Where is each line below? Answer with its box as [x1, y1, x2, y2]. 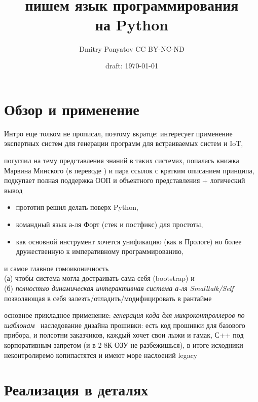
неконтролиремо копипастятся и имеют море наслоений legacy [4, 349, 198, 360]
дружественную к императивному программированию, [16, 246, 183, 257]
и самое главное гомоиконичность [4, 263, 109, 273]
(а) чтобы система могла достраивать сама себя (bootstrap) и [4, 273, 195, 283]
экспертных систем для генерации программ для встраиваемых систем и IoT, [4, 138, 243, 149]
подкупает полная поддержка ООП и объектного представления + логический [4, 175, 245, 186]
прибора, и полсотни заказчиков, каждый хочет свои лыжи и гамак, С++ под [4, 330, 244, 340]
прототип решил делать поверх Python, [16, 202, 138, 212]
